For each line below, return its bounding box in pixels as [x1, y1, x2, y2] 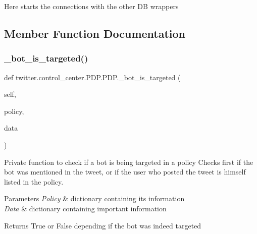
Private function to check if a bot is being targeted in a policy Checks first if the [4, 156, 253, 167]
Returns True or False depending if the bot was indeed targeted [4, 220, 201, 230]
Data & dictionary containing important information [4, 203, 167, 213]
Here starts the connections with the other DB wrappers [4, 1, 179, 11]
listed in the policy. [4, 176, 64, 187]
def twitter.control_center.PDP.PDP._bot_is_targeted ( [4, 72, 181, 82]
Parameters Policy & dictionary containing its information [4, 193, 185, 204]
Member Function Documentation [4, 25, 186, 41]
